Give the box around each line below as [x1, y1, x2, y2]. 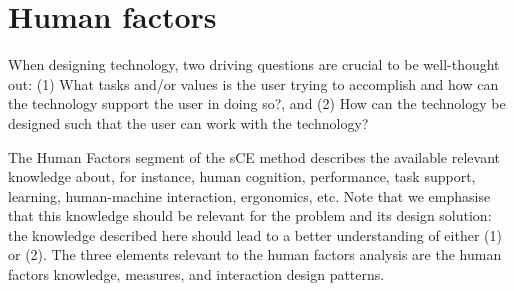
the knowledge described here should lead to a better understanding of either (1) [8, 224, 502, 245]
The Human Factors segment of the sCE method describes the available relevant [8, 146, 500, 167]
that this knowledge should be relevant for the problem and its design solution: [8, 205, 492, 226]
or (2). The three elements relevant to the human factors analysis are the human [8, 244, 502, 265]
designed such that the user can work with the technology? [8, 112, 369, 133]
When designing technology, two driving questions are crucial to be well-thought [8, 54, 500, 75]
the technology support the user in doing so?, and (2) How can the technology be [8, 93, 506, 114]
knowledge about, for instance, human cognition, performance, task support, [8, 166, 476, 187]
